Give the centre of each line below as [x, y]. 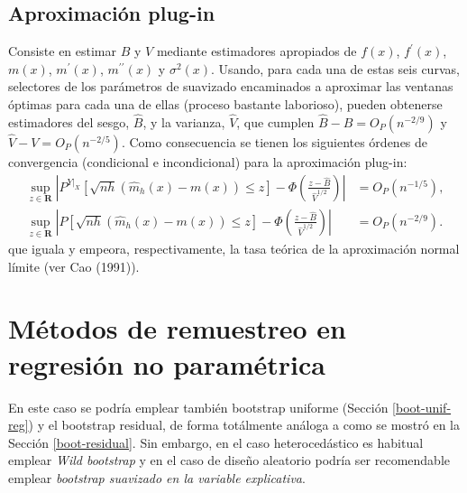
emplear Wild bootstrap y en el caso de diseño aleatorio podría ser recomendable [229, 460]
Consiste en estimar [63, 51]
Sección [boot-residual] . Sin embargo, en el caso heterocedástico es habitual [216, 442]
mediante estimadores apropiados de [256, 51]
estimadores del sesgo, [69, 121]
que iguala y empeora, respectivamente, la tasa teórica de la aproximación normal [234, 249]
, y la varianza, [184, 121]
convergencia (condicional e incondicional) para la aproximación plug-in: [208, 162]
